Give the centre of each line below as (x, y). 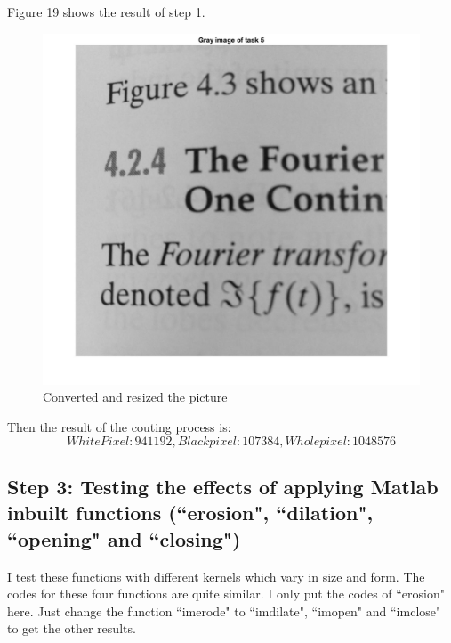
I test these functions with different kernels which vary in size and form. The (216, 576)
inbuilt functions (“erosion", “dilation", (190, 513)
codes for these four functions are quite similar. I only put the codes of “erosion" (226, 594)
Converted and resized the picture (135, 397)
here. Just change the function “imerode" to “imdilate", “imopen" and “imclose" (224, 610)
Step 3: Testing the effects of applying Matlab (223, 486)
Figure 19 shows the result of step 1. (106, 12)
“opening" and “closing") (124, 538)
